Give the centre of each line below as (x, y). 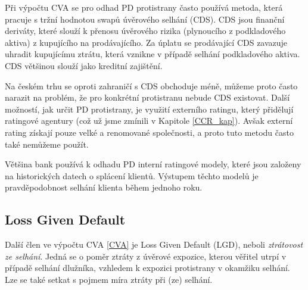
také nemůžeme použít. (47, 144)
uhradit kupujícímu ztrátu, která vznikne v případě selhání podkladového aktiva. (153, 54)
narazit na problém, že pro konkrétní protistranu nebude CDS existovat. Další (147, 97)
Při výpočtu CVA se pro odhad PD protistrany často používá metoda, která (144, 7)
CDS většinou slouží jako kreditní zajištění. (84, 65)
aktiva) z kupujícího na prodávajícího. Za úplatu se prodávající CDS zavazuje (146, 42)
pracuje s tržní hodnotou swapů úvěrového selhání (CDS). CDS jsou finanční (145, 19)
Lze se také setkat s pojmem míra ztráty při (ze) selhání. (109, 279)
